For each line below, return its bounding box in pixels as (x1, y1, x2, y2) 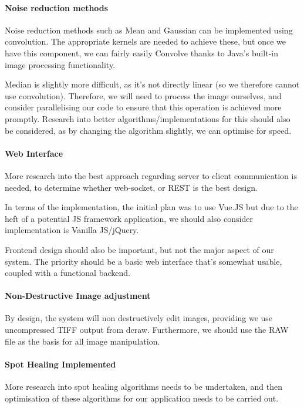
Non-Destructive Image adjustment (5, 289, 151, 302)
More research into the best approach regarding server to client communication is (5, 169, 297, 181)
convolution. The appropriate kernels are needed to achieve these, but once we (5, 35, 286, 48)
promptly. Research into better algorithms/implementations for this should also (5, 112, 291, 124)
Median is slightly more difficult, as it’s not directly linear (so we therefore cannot (5, 78, 300, 90)
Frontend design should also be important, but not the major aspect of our (5, 243, 274, 255)
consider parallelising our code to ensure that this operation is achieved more (5, 101, 282, 113)
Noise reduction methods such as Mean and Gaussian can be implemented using (5, 23, 293, 36)
